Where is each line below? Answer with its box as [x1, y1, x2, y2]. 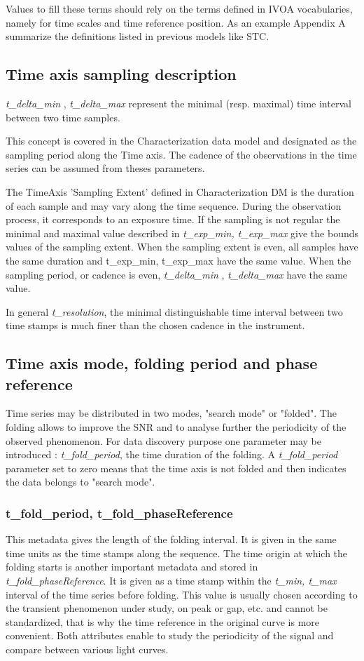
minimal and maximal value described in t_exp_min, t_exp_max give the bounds [6, 225, 359, 240]
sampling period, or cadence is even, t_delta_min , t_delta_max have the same [6, 267, 348, 281]
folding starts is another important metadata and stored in [6, 559, 258, 574]
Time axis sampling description [6, 63, 237, 85]
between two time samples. [6, 109, 120, 124]
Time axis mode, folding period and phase [6, 352, 318, 374]
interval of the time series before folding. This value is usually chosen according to [6, 587, 358, 601]
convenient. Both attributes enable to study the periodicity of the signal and [6, 628, 334, 643]
